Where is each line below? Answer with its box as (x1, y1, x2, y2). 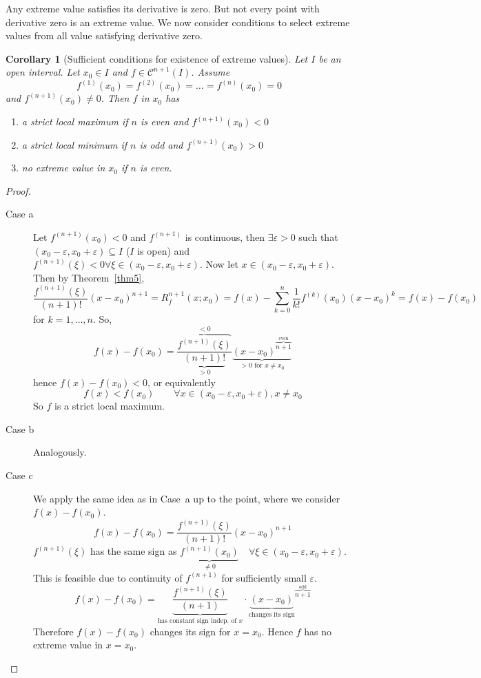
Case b (6, 421, 34, 436)
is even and (141, 114, 189, 128)
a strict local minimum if (21, 137, 127, 151)
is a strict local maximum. (54, 399, 165, 413)
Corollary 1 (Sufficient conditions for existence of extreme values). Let (6, 51, 308, 65)
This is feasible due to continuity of (33, 570, 183, 584)
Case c (6, 467, 33, 482)
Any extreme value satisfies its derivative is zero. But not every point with (6, 1, 320, 15)
